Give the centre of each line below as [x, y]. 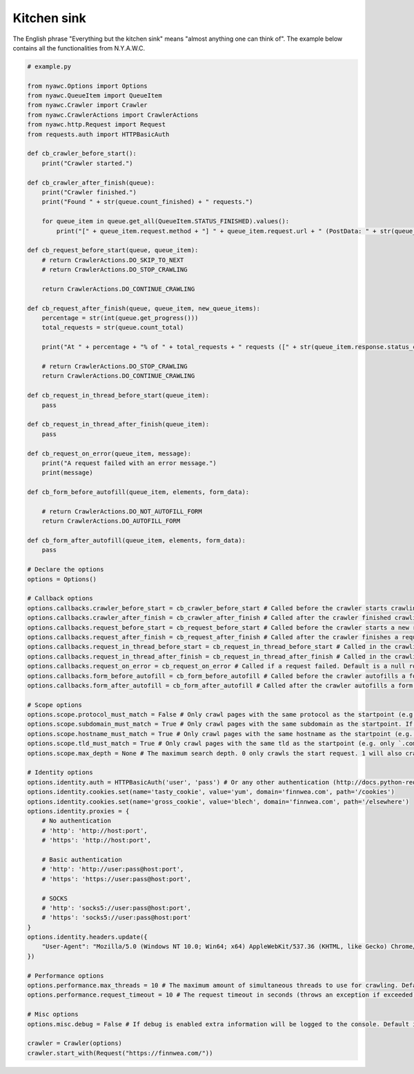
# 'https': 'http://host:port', [97, 840]
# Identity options [60, 773]
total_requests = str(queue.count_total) [113, 328]
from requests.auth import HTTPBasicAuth [98, 134]
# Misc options [53, 1015]
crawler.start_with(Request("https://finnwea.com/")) [120, 1053]
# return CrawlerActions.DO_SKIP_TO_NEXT [113, 260]
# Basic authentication [82, 859]
